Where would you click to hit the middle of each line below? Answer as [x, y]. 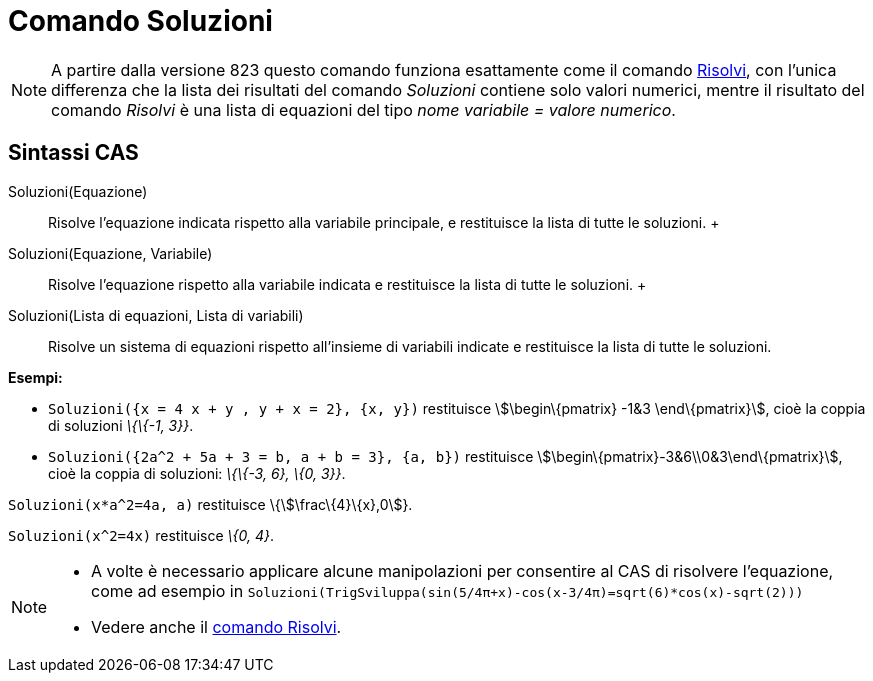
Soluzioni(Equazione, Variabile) [110, 253]
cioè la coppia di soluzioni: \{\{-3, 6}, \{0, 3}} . [197, 473]
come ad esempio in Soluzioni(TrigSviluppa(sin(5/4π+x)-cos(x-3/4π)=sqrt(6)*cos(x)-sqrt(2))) [447, 590]
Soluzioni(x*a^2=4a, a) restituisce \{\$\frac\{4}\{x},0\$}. [210, 504]
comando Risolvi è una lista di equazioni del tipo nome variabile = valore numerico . [363, 109]
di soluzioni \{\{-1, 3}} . [121, 425]
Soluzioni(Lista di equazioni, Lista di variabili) [156, 315]
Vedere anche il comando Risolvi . [216, 626]
